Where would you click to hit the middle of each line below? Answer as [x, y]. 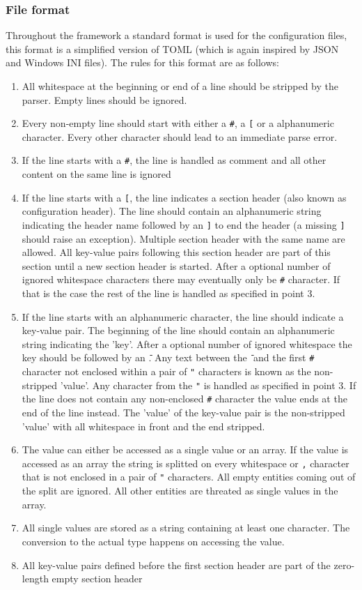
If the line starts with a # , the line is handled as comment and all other [174, 160]
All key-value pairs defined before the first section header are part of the [176, 565]
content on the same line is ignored [96, 174]
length [35, 578]
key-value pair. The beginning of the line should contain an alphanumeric [178, 330]
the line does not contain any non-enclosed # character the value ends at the [184, 399]
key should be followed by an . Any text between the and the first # [168, 357]
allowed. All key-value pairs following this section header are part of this [176, 252]
